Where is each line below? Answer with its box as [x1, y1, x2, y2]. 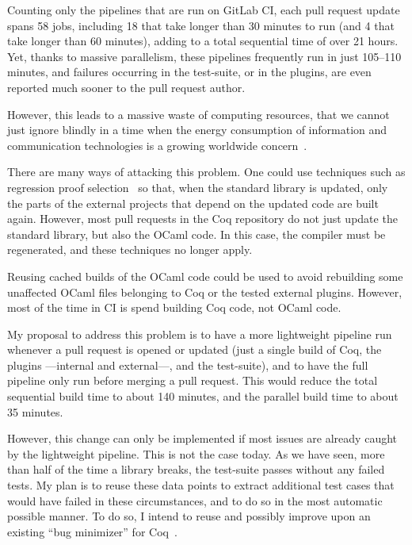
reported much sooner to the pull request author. [7, 79, 246, 95]
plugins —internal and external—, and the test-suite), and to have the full [7, 356, 368, 373]
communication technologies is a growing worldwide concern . [7, 136, 307, 153]
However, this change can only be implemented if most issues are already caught [7, 430, 397, 447]
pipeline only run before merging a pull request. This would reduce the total [7, 372, 378, 389]
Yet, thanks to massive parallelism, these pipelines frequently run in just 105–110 [7, 48, 402, 64]
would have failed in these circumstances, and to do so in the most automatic [7, 492, 383, 509]
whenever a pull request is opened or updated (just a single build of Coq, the [7, 341, 382, 358]
